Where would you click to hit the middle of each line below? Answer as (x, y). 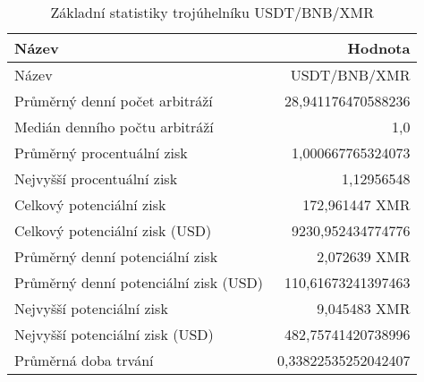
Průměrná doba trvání (84, 360)
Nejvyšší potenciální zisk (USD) (114, 334)
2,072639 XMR (364, 256)
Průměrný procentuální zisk (101, 153)
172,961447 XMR (356, 204)
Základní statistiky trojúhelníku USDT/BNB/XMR (212, 12)
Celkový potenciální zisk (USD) (113, 230)
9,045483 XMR (364, 308)
